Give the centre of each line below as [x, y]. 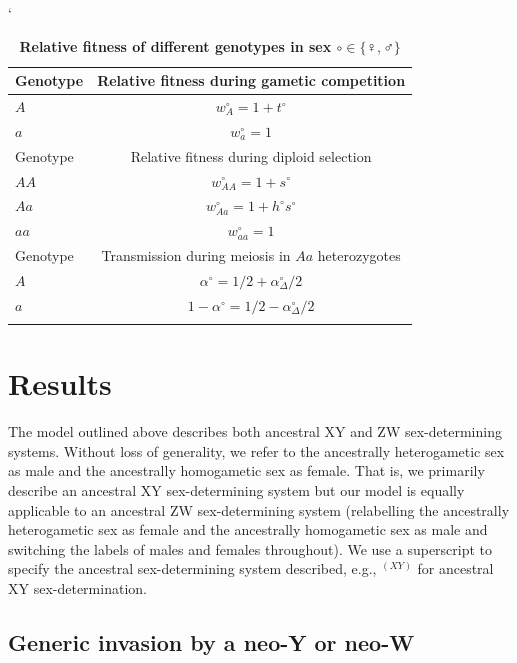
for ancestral [455, 568]
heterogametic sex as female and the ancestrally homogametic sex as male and [248, 529]
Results [60, 383]
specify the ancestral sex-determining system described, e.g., [192, 568]
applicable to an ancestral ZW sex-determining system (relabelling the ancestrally [259, 509]
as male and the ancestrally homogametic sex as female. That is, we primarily [246, 470]
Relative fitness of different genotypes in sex [175, 45]
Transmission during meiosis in [196, 255]
